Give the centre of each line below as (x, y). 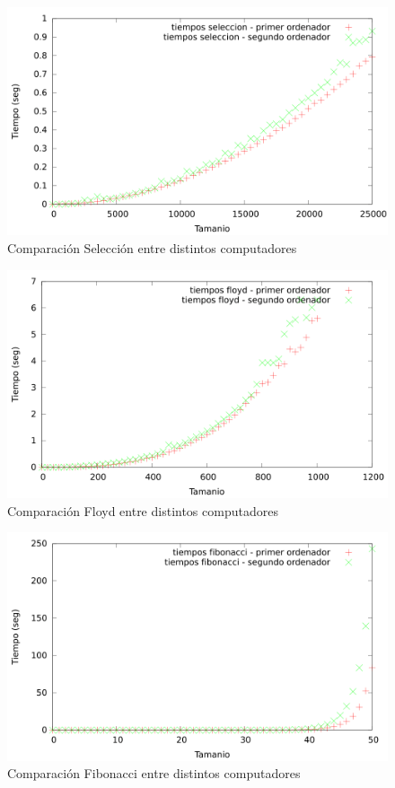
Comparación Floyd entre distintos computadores (143, 510)
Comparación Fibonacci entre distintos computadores (154, 773)
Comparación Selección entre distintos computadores (152, 247)
